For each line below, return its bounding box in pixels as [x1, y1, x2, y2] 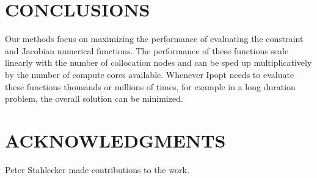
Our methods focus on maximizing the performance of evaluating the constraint [5, 32, 304, 45]
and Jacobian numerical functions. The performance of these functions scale [5, 44, 289, 57]
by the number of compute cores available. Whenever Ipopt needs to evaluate [5, 68, 294, 80]
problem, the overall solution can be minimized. [5, 92, 183, 105]
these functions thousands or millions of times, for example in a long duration [5, 80, 296, 93]
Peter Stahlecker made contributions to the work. [5, 163, 189, 176]
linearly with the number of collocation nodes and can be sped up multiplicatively [5, 56, 312, 69]
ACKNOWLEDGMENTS [5, 127, 226, 152]
